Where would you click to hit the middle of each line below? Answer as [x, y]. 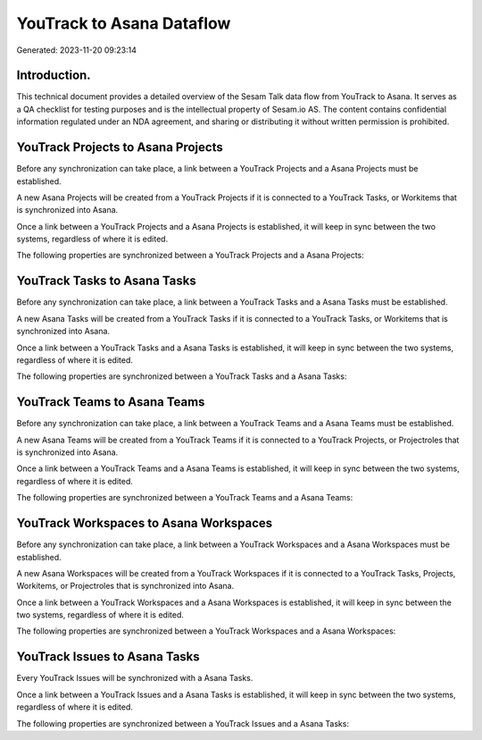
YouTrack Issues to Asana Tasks [108, 657]
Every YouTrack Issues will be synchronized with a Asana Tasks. [135, 678]
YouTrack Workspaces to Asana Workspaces [145, 523]
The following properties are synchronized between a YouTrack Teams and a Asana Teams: [185, 498]
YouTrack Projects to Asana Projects [120, 147]
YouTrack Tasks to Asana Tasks [106, 281]
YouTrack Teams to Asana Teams [111, 402]
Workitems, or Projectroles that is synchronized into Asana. [125, 586]
